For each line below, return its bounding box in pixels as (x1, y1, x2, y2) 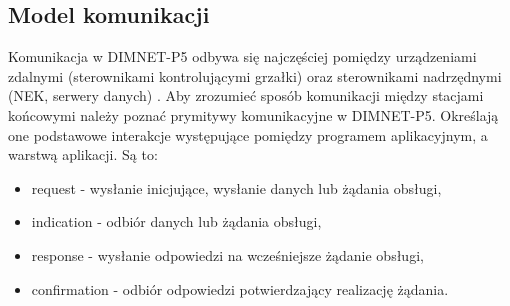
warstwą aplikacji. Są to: (8, 144, 158, 165)
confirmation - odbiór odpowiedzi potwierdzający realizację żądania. (31, 278, 449, 299)
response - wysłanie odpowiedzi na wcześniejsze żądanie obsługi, (31, 244, 424, 265)
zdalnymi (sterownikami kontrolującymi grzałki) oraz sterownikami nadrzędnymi (8, 65, 502, 86)
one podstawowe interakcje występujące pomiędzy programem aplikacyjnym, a (8, 124, 488, 145)
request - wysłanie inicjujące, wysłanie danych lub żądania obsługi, (31, 177, 442, 198)
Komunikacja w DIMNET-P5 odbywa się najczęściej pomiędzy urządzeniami (8, 46, 477, 67)
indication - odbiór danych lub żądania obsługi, (31, 211, 322, 232)
